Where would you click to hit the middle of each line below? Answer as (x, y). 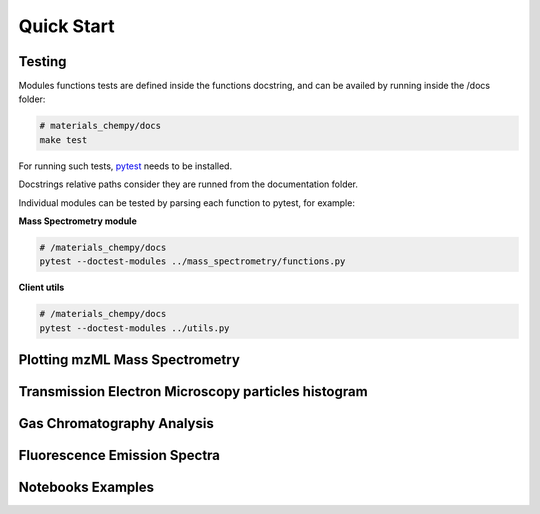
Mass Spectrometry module (77, 221)
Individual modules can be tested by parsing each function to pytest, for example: (186, 202)
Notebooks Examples (86, 487)
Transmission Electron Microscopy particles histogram (193, 391)
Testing (42, 61)
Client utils (41, 287)
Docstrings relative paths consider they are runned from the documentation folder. (188, 184)
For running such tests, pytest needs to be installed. (125, 166)
